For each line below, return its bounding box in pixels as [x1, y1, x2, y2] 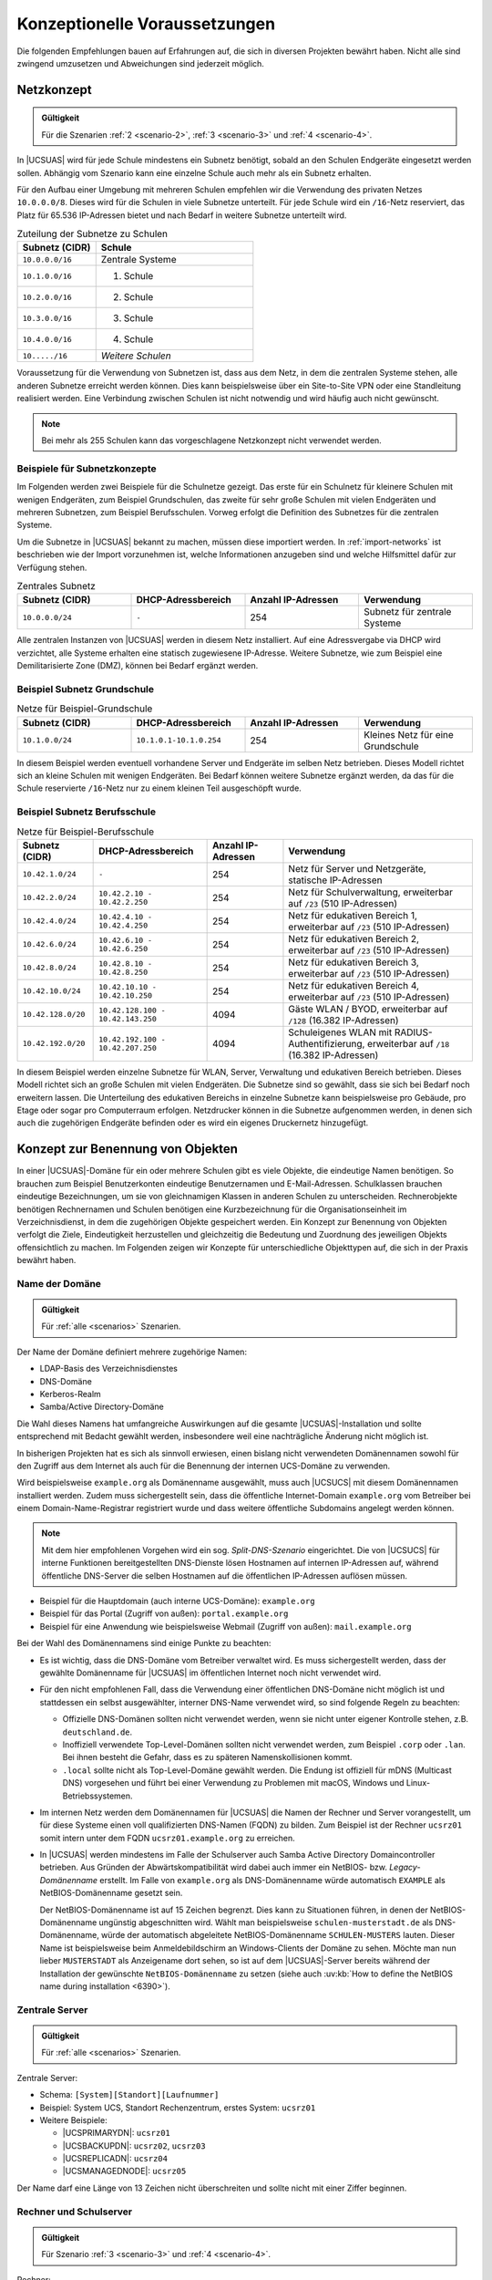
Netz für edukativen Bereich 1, [288, 908, 418, 921]
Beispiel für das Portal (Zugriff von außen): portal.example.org [39, 1608, 289, 1619]
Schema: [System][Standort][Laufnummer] [39, 2089, 220, 2100]
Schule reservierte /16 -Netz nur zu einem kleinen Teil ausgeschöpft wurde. [16, 782, 302, 793]
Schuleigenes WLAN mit [288, 1026, 393, 1039]
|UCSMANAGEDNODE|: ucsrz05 [62, 2166, 187, 2177]
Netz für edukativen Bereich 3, [288, 956, 419, 969]
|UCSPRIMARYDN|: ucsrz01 [62, 2128, 170, 2139]
